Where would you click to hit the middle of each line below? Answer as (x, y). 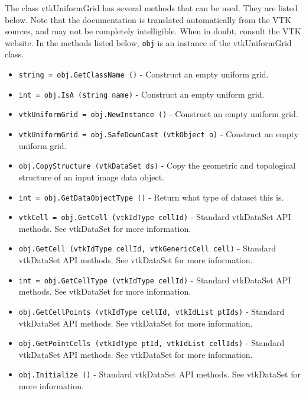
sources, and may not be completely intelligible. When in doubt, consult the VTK (153, 31)
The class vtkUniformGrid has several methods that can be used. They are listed (151, 8)
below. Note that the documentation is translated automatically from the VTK (148, 19)
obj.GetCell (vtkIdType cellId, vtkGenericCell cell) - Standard (147, 248)
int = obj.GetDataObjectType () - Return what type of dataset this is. (151, 197)
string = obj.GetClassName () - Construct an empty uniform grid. (144, 74)
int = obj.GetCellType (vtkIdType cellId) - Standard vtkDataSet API (155, 280)
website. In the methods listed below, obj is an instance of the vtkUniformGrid (148, 42)
